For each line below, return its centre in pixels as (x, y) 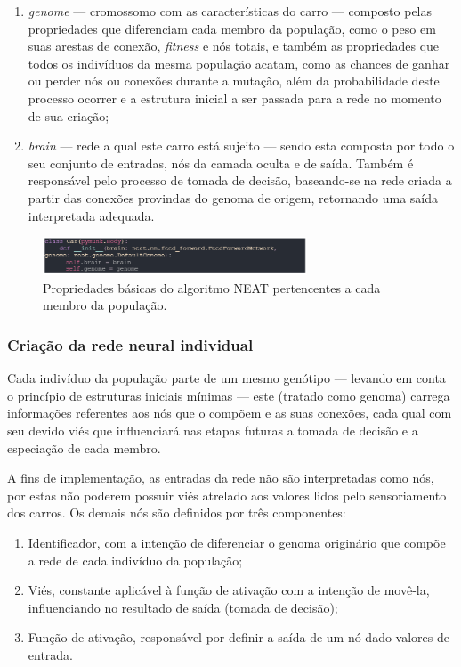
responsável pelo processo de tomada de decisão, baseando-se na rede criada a (240, 180)
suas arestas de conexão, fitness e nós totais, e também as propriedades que (234, 46)
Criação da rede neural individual (130, 344)
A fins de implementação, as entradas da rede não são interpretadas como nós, (221, 478)
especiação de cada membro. (84, 447)
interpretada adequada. (91, 215)
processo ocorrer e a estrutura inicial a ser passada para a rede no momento (235, 98)
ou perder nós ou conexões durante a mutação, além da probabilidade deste (234, 81)
